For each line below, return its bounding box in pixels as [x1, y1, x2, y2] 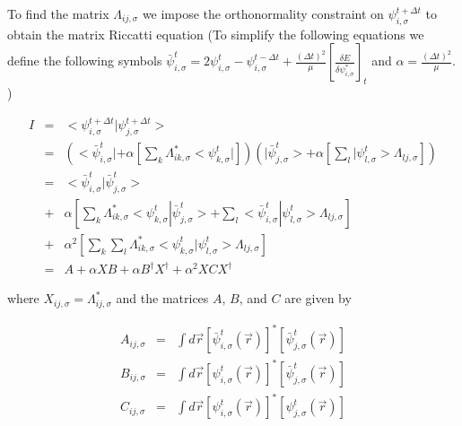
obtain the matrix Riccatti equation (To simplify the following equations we [7, 24, 424, 43]
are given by [284, 289, 352, 308]
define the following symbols [7, 51, 162, 70]
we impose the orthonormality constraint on [142, 4, 384, 22]
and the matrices [116, 289, 209, 308]
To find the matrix [7, 4, 109, 22]
